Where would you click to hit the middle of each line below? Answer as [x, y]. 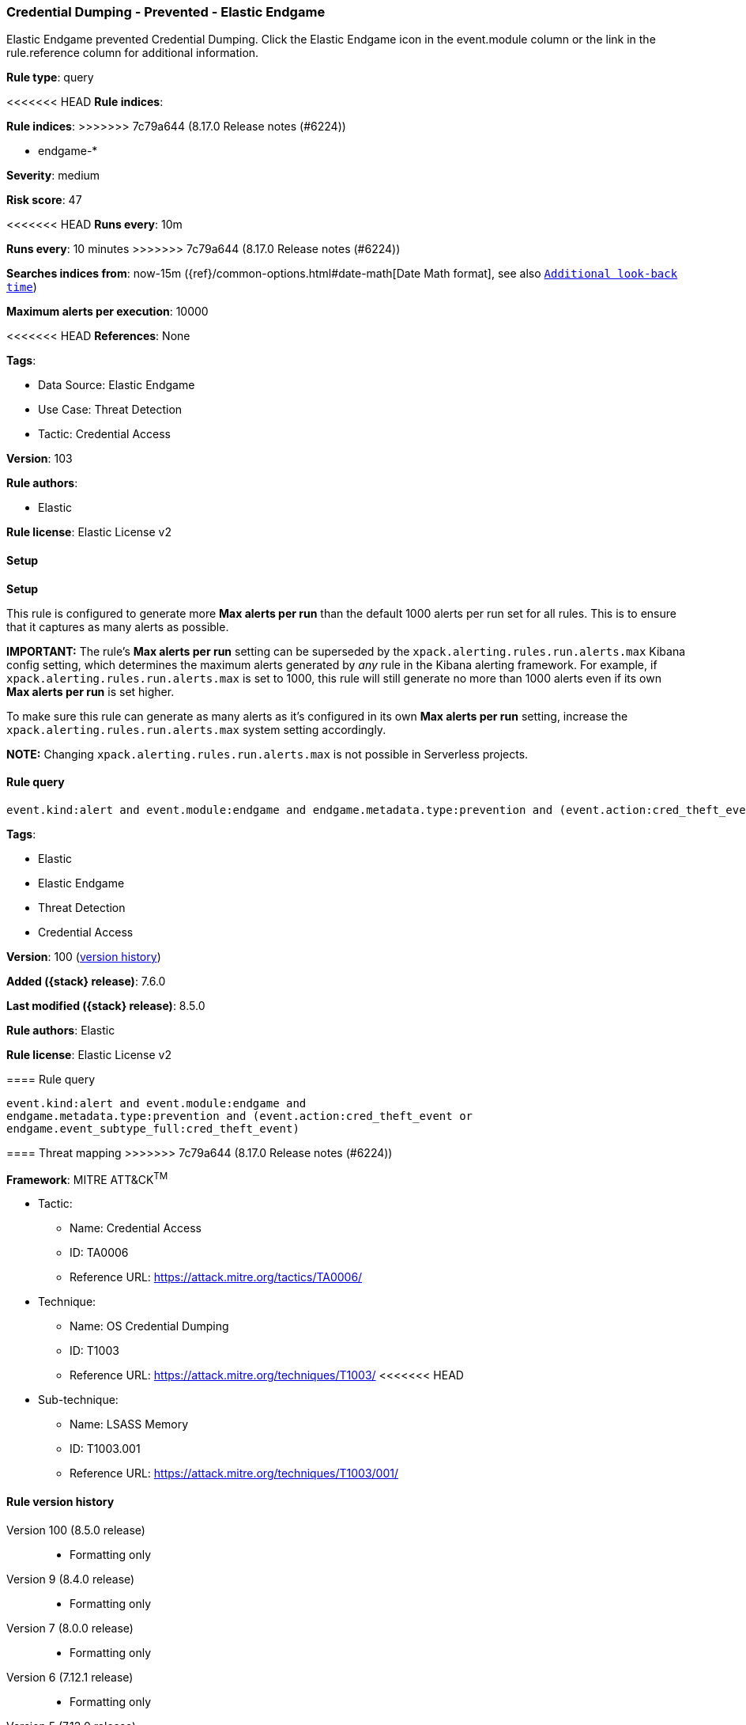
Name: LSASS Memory [129, 1424]
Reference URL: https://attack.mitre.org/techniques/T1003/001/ [234, 1473]
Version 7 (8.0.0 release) [70, 1628]
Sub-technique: [78, 1400]
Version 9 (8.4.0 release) [71, 1579]
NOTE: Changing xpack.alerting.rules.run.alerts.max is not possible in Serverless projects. [268, 754]
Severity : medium [53, 176]
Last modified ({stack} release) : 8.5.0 [106, 1005]
